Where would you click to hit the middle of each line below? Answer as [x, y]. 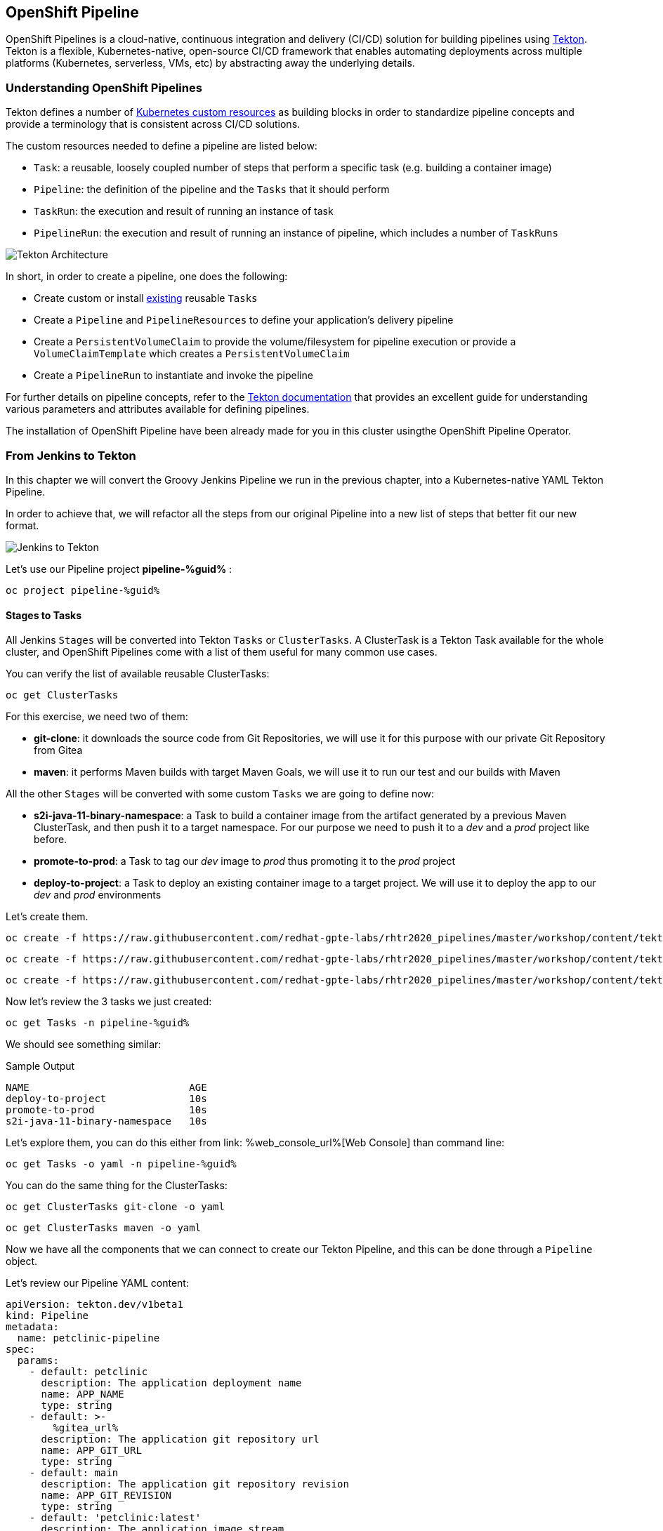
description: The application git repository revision [195, 1484]
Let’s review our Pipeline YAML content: [97, 1283]
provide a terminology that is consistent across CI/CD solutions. [153, 124]
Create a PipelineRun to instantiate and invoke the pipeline [173, 376]
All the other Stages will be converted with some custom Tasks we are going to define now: [220, 794]
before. [51, 840]
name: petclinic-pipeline [88, 1338]
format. [22, 525]
